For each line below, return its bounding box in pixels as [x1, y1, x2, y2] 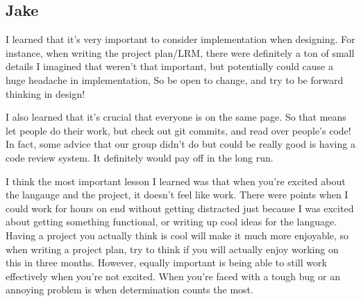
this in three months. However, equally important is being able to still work [6, 255, 327, 270]
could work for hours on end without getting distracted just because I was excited [6, 200, 354, 215]
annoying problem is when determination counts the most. [6, 282, 253, 297]
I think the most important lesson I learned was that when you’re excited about [6, 173, 346, 188]
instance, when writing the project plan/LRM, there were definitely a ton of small [6, 45, 355, 60]
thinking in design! [6, 86, 85, 101]
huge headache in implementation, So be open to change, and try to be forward [6, 72, 344, 87]
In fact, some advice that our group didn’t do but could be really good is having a [6, 137, 355, 151]
